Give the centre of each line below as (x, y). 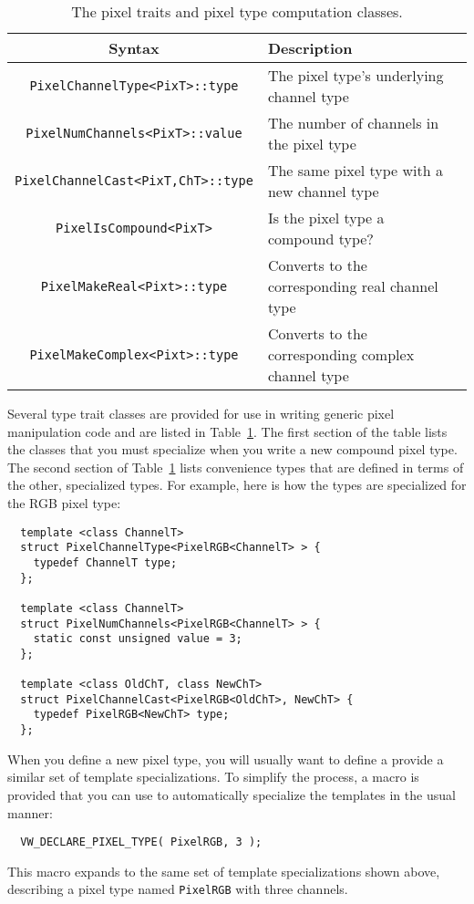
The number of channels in (353, 123)
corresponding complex (341, 354)
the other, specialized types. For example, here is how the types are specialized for (237, 485)
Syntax (134, 48)
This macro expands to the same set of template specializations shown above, (224, 871)
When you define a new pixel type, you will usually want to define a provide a (226, 759)
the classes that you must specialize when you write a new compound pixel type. (232, 449)
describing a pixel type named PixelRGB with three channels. (178, 889)
